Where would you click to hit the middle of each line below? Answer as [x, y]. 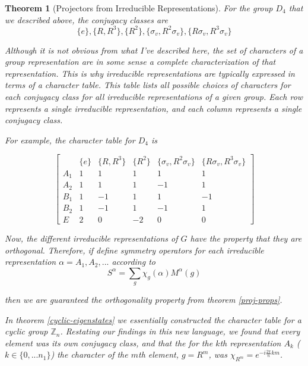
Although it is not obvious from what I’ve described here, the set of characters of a [154, 50]
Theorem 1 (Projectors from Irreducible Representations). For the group [139, 8]
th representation [250, 342]
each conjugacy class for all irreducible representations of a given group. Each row [154, 97]
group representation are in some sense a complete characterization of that [140, 62]
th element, [158, 354]
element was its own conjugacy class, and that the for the [109, 342]
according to [134, 262]
